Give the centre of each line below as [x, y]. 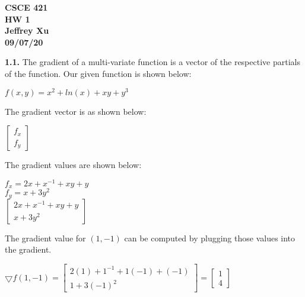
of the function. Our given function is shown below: [98, 73]
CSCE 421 [26, 7]
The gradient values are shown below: [73, 165]
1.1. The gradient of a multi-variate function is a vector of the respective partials [152, 62]
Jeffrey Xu [27, 30]
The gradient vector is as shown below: [76, 111]
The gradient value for [45, 238]
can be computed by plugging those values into [210, 238]
